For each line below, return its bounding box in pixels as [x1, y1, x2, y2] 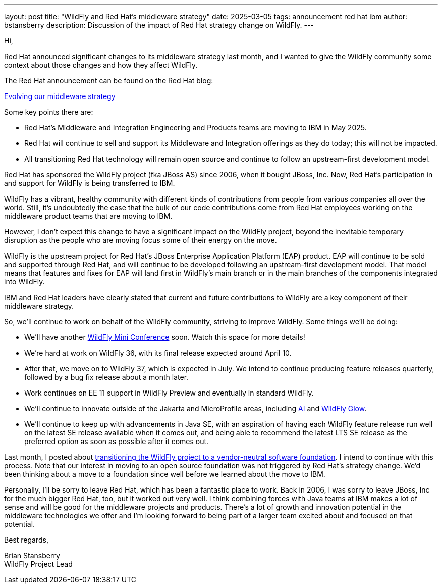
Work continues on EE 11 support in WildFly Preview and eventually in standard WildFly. [24, 388, 314, 397]
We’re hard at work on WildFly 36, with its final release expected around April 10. [24, 349, 292, 357]
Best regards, [4, 535, 48, 544]
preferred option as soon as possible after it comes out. [24, 437, 209, 446]
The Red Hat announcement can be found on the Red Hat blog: [4, 76, 213, 85]
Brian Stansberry [4, 551, 60, 560]
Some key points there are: [4, 108, 93, 116]
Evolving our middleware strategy [4, 92, 116, 101]
